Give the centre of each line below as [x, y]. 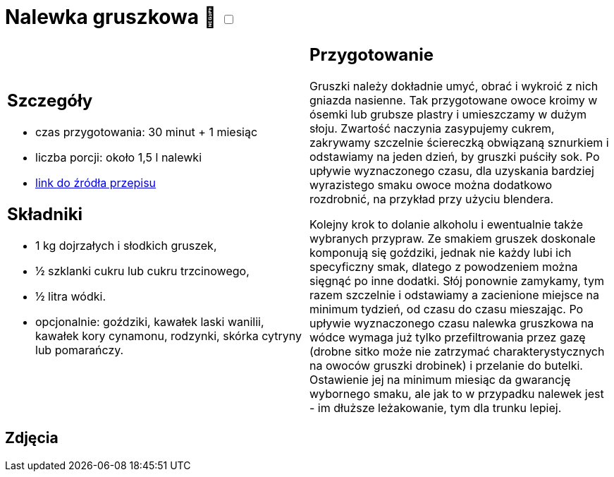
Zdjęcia [32, 438]
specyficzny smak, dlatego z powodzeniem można [444, 266]
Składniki [45, 215]
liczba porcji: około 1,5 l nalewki [119, 158]
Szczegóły [50, 101]
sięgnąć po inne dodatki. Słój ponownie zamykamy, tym [457, 280]
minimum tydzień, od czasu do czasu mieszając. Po [447, 309]
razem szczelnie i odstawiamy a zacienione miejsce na [454, 295]
